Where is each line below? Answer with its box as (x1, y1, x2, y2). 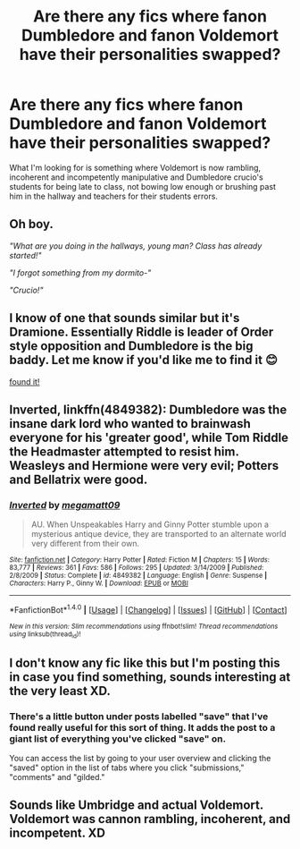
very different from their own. (30, 539, 140, 549)
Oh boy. (9, 216, 54, 232)
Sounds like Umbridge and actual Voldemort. (9, 798, 263, 813)
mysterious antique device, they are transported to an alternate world (30, 529, 287, 539)
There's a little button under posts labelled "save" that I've (9, 709, 269, 722)
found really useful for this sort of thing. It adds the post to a (9, 721, 276, 734)
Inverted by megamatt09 (9, 498, 121, 511)
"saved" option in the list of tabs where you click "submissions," (9, 762, 245, 773)
